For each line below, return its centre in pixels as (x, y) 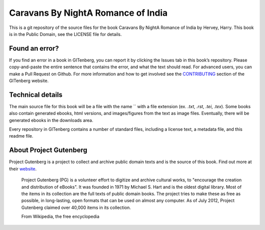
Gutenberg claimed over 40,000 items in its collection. (76, 207)
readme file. (21, 136)
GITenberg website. (29, 81)
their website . (23, 169)
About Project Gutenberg (48, 150)
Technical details (36, 95)
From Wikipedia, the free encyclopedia (60, 217)
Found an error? (34, 48)
